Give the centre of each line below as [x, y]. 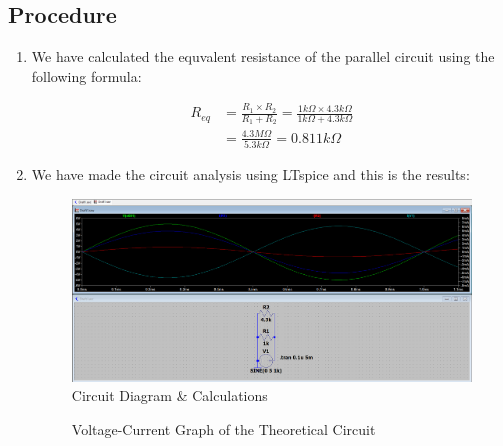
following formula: [86, 75]
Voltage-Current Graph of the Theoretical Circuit [223, 428]
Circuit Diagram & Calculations [169, 395]
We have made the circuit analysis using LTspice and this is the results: [250, 174]
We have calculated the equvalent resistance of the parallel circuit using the [263, 56]
